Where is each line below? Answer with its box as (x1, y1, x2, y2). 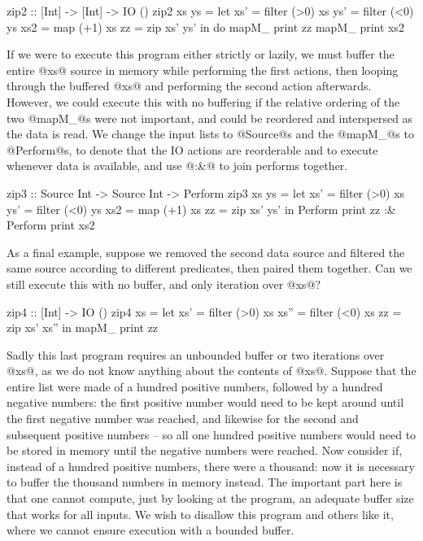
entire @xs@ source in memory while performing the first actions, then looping (7, 61, 399, 78)
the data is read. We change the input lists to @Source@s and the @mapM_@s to (7, 125, 414, 142)
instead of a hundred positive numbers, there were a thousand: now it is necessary (7, 457, 415, 474)
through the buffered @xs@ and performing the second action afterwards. (7, 77, 372, 94)
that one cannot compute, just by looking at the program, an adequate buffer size (7, 490, 414, 507)
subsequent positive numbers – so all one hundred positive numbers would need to (7, 425, 416, 443)
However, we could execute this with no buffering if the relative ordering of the (7, 93, 400, 110)
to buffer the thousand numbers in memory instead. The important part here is (7, 473, 403, 491)
